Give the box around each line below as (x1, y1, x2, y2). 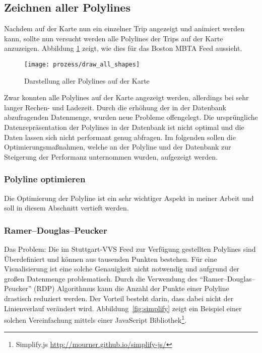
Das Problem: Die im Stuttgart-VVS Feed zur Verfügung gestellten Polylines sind (4, 244, 256, 254)
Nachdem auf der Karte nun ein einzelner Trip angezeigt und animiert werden (4, 23, 245, 34)
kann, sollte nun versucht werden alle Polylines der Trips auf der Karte (4, 33, 223, 43)
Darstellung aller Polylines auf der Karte (24, 75, 150, 86)
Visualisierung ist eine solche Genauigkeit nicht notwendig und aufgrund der (4, 263, 239, 274)
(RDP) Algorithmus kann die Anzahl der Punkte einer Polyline (33, 283, 229, 294)
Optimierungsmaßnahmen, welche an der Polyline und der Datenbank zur (4, 142, 231, 152)
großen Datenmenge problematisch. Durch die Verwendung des (4, 273, 198, 284)
